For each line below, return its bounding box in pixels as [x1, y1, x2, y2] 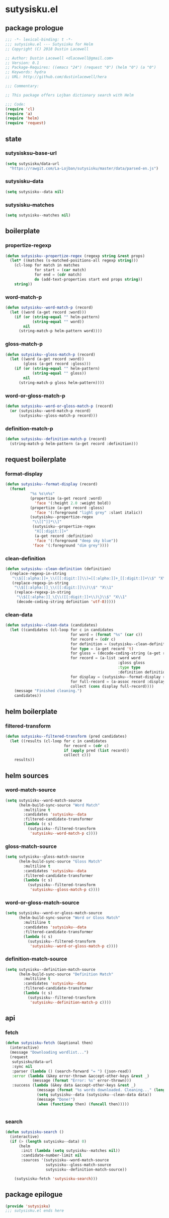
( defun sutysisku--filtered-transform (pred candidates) [5, 734, 127, 739]
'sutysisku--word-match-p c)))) [30, 831, 98, 836]
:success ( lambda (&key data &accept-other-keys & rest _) [12, 1083, 136, 1088]
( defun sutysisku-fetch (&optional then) [5, 1041, 94, 1046]
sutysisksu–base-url [5, 150, 57, 157]
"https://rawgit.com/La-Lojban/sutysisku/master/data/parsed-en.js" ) [10, 166, 158, 171]
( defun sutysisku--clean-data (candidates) [5, 623, 98, 628]
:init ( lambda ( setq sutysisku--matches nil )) [21, 1148, 121, 1153]
